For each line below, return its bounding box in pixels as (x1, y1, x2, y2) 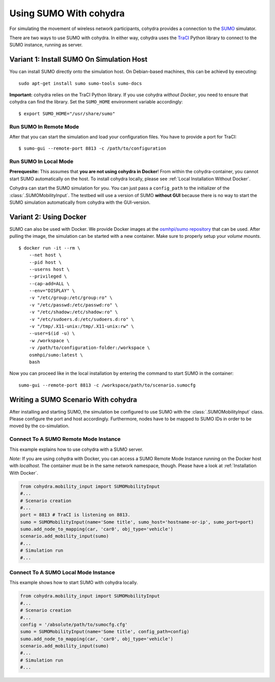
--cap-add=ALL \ (29, 281, 70, 286)
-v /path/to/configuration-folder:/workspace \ (29, 345, 150, 351)
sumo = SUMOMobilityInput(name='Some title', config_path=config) (20, 629, 189, 635)
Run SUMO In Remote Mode (9, 123, 79, 130)
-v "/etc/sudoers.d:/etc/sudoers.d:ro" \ (29, 316, 134, 322)
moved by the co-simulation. (9, 423, 70, 429)
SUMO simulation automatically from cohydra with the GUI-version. (9, 199, 151, 206)
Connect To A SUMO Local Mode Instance (9, 569, 115, 576)
